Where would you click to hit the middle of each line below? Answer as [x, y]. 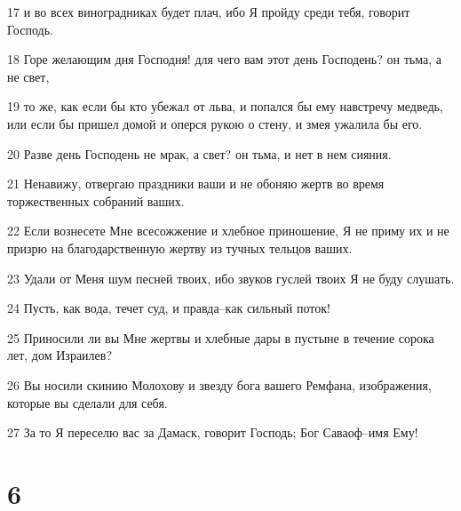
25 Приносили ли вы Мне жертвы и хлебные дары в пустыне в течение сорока [221, 337]
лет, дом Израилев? [60, 355]
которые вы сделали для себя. [87, 402]
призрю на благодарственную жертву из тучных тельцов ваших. [180, 248]
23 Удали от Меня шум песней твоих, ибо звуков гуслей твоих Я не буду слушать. [231, 278]
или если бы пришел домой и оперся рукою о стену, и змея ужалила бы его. [215, 123]
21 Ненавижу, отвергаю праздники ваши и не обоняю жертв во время [196, 184]
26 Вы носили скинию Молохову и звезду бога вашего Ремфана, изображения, [219, 384]
